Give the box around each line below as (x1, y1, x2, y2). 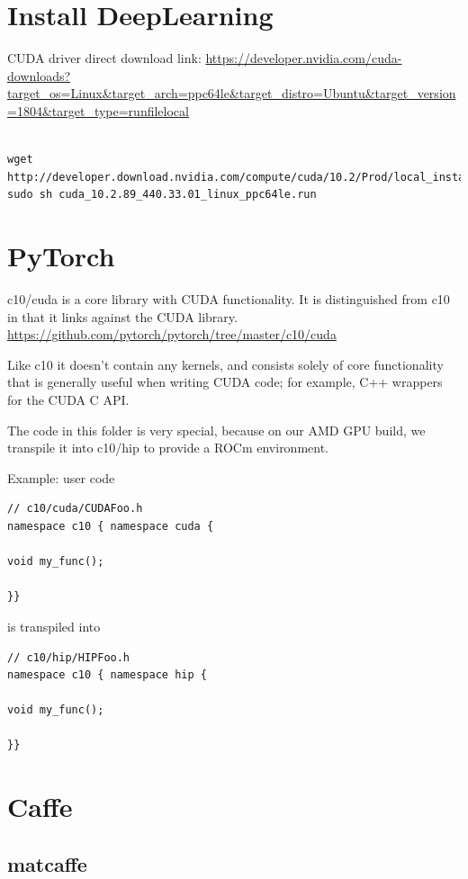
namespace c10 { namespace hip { (7, 668, 207, 682)
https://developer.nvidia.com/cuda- (205, 49, 402, 67)
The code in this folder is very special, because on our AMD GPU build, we (7, 420, 426, 439)
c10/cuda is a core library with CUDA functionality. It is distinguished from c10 (7, 290, 450, 308)
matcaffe (7, 849, 87, 877)
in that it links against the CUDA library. (7, 307, 238, 326)
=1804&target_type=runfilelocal (7, 101, 189, 120)
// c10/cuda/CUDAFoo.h (7, 502, 143, 516)
